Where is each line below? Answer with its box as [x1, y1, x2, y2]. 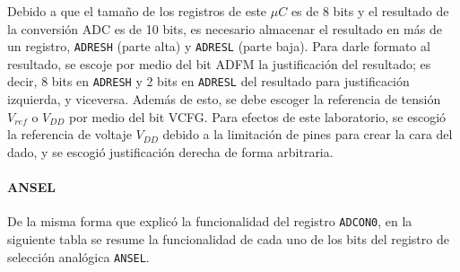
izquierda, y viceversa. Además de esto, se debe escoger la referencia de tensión [7, 90, 441, 109]
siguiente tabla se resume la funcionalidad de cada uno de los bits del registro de [7, 229, 449, 248]
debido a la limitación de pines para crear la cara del [162, 125, 453, 144]
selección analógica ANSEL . [7, 247, 150, 266]
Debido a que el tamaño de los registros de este [7, 2, 267, 20]
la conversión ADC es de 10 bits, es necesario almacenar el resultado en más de [7, 19, 442, 38]
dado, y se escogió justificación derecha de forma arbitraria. [7, 142, 334, 161]
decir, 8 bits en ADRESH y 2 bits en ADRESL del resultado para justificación [7, 72, 410, 91]
